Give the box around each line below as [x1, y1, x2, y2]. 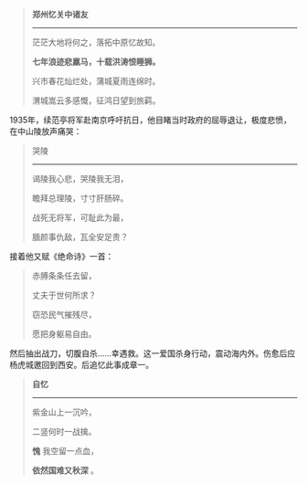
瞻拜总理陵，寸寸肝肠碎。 [31, 193, 129, 204]
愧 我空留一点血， [31, 446, 99, 456]
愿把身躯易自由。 [31, 329, 97, 339]
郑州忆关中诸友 [31, 9, 89, 19]
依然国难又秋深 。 [31, 465, 99, 476]
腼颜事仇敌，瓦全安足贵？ [31, 232, 129, 242]
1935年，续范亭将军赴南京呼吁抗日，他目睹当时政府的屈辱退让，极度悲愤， [9, 114, 292, 125]
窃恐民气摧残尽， [31, 310, 97, 320]
